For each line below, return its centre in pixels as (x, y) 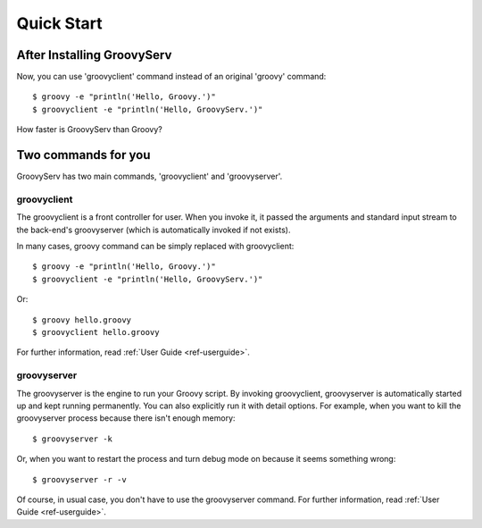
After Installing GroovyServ (94, 55)
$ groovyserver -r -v (79, 479)
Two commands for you (83, 155)
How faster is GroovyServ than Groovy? (89, 130)
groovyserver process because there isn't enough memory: (126, 418)
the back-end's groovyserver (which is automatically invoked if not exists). (154, 230)
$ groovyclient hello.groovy (96, 332)
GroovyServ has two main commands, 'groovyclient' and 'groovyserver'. (150, 176)
